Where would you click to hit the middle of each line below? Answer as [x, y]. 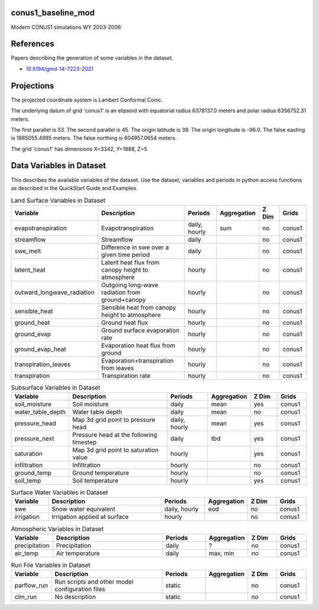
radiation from [121, 292]
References [32, 44]
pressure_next [34, 439]
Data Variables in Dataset [58, 166]
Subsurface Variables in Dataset [56, 387]
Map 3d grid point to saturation [115, 450]
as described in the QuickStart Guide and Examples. [74, 188]
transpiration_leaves [43, 364]
